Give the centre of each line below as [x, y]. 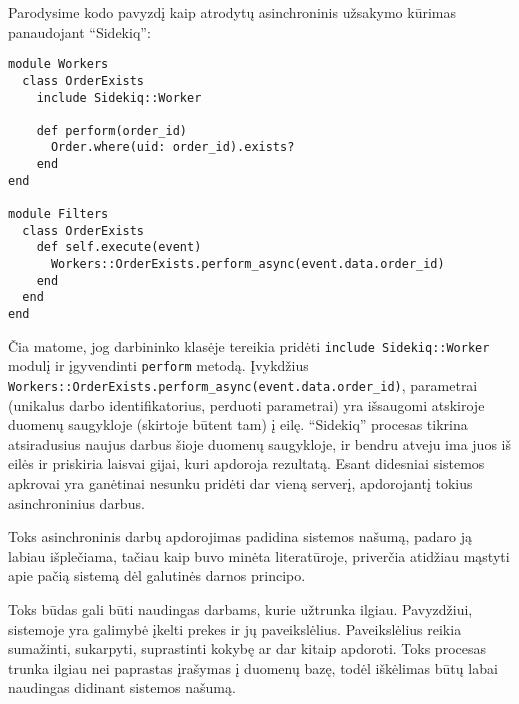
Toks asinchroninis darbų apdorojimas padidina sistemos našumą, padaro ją [240, 536]
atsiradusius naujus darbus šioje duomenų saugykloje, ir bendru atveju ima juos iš [259, 443]
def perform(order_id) [111, 130]
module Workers [58, 64]
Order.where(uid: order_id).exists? [172, 147]
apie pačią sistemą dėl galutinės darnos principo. [157, 575]
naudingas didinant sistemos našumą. [122, 687]
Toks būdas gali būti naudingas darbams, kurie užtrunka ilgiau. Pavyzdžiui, [240, 609]
